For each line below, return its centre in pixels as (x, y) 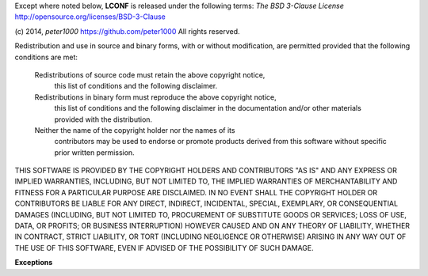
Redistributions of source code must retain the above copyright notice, (150, 74)
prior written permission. (94, 152)
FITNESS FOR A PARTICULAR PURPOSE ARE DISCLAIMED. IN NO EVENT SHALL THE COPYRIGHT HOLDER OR (196, 192)
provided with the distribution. (103, 119)
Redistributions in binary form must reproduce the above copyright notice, (155, 97)
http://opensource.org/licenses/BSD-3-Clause (90, 17)
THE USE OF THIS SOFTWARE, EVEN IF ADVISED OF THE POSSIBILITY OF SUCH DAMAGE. (164, 248)
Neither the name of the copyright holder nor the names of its (135, 130)
